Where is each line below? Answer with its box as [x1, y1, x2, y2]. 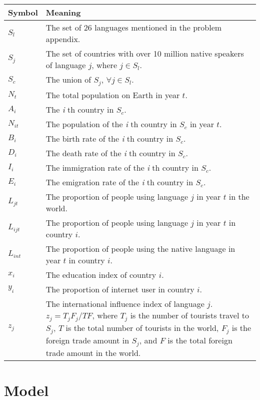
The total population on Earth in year [45, 89, 180, 101]
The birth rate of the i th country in [45, 132, 173, 144]
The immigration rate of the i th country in [45, 161, 198, 173]
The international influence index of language [45, 297, 204, 309]
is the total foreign [167, 334, 232, 346]
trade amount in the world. [45, 346, 141, 358]
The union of [45, 74, 91, 85]
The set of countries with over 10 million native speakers [45, 48, 244, 59]
